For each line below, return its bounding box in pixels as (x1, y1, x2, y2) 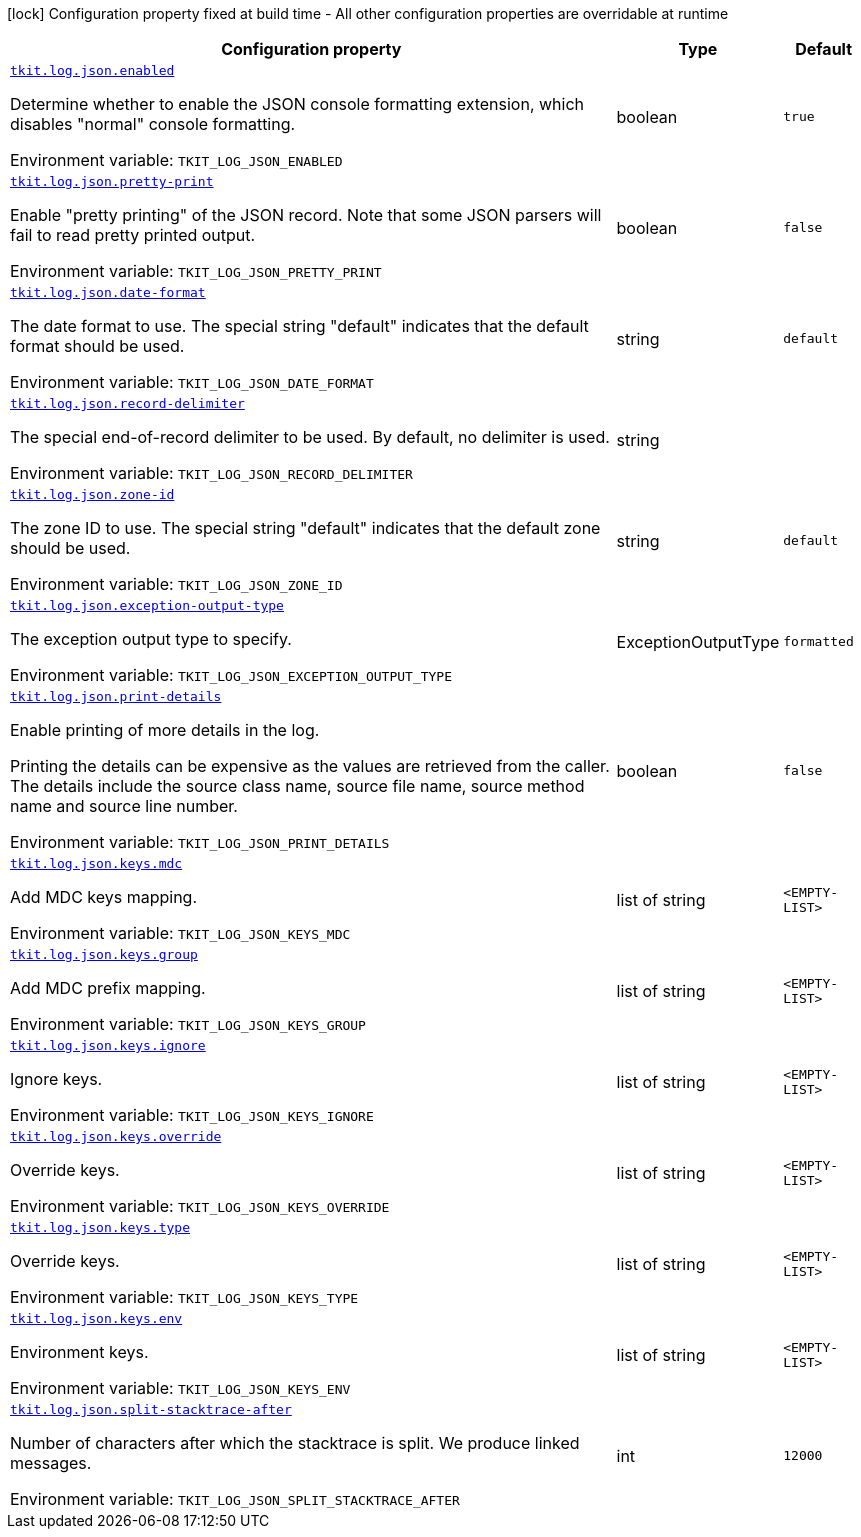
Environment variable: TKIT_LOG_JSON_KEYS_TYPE (10, 1287, 359, 1307)
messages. (10, 1453, 92, 1473)
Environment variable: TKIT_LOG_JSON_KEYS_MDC (10, 923, 351, 943)
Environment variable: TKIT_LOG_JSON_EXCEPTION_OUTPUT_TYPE (10, 665, 453, 685)
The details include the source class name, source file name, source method (10, 776, 585, 796)
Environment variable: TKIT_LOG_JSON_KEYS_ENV (10, 1378, 351, 1398)
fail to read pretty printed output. (10, 225, 256, 245)
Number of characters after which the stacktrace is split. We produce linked (10, 1433, 580, 1453)
